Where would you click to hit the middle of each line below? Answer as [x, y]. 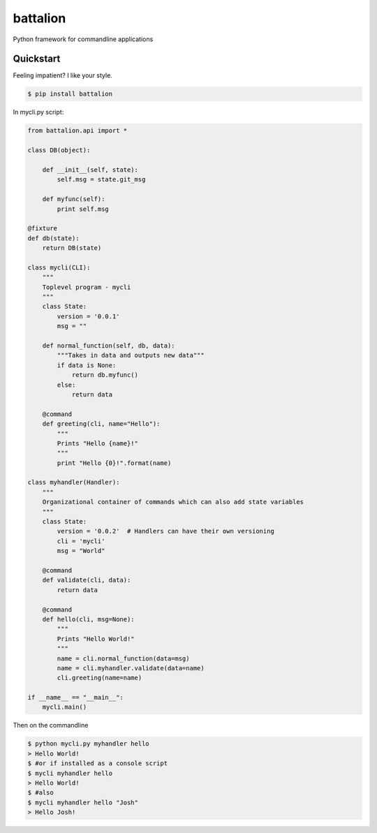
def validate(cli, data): [87, 580]
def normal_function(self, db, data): [109, 346]
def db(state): [53, 238]
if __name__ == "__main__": [75, 698]
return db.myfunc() [105, 375]
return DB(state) [72, 248]
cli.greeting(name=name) [99, 678]
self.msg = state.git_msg [101, 179]
